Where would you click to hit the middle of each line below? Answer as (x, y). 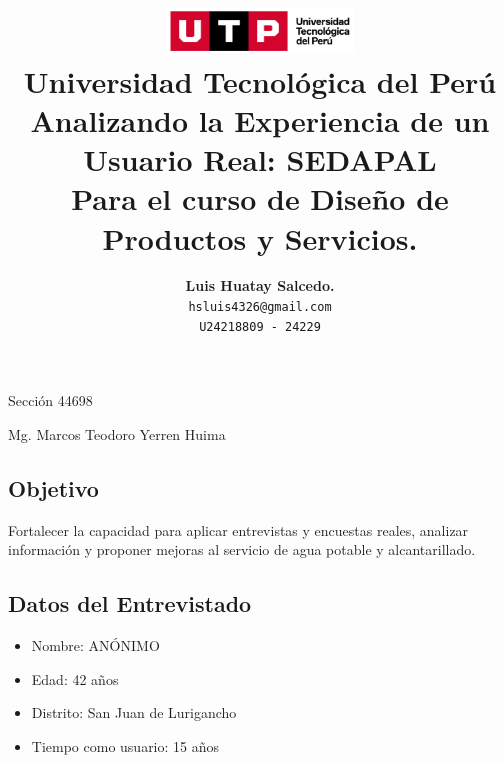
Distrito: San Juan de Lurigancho (134, 712)
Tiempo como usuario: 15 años (125, 745)
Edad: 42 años (75, 678)
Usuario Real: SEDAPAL (260, 159)
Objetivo (53, 487)
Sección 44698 (50, 400)
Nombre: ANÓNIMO (95, 645)
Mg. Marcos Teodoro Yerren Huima (117, 433)
